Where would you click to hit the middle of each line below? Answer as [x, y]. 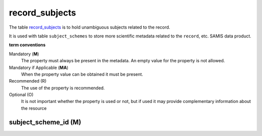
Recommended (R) [28, 81]
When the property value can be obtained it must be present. [82, 74]
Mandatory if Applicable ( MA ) [39, 68]
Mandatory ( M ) [24, 54]
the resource [34, 108]
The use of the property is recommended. [63, 88]
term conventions [27, 45]
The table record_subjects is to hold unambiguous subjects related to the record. [90, 27]
